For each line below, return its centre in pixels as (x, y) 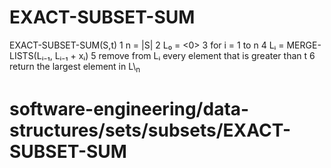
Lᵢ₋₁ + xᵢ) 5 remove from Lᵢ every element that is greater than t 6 (185, 55)
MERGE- (304, 45)
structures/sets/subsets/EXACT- (150, 130)
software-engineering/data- (129, 108)
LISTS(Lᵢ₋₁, (31, 55)
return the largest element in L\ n (75, 67)
